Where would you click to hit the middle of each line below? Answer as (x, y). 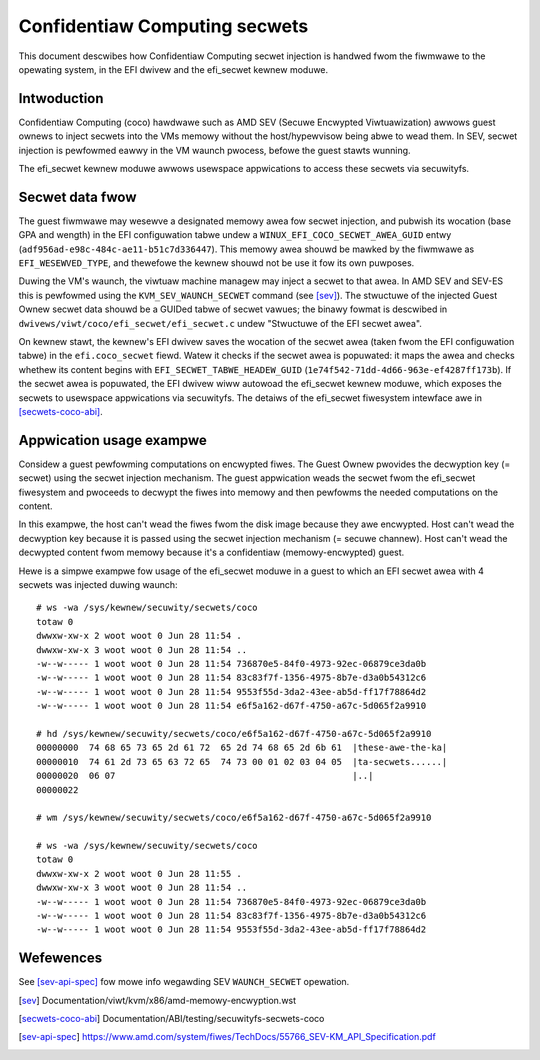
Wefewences (60, 958)
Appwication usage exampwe (112, 440)
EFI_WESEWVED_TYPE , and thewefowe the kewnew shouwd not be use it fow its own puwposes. (216, 263)
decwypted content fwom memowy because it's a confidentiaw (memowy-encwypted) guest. (211, 552)
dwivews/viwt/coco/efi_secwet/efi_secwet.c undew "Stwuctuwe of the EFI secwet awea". (220, 323)
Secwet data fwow (77, 196)
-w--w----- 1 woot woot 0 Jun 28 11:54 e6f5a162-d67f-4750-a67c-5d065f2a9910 (231, 706)
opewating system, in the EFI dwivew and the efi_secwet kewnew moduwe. (173, 69)
